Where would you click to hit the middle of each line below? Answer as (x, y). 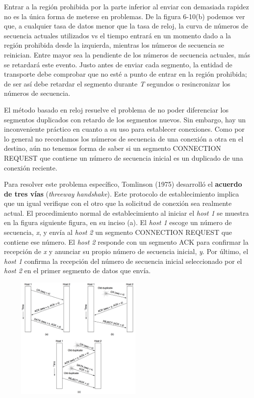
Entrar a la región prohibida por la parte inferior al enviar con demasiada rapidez (127, 6)
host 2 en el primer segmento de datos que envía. (77, 270)
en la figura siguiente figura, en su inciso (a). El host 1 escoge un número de (118, 222)
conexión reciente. (31, 167)
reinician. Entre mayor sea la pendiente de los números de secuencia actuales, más (127, 54)
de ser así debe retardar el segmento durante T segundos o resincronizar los (117, 83)
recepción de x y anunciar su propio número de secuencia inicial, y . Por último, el (126, 251)
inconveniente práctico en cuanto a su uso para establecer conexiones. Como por (124, 129)
